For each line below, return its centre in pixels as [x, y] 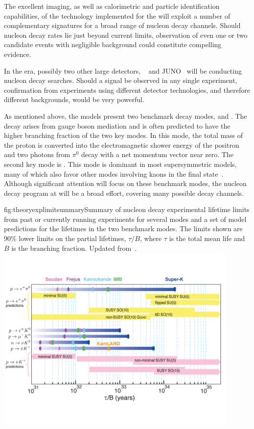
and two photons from [37, 154]
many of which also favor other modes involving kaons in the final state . [114, 174]
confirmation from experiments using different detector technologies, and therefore [127, 90]
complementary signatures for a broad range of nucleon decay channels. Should [122, 25]
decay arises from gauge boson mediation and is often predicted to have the [117, 125]
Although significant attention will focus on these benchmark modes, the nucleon [125, 183]
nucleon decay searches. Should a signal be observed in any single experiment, [121, 80]
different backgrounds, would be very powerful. [74, 99]
